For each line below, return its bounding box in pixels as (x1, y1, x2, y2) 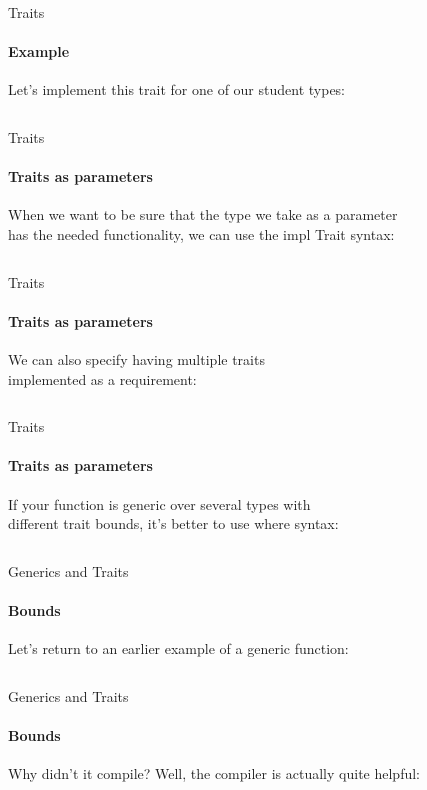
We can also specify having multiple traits (8, 348, 265, 369)
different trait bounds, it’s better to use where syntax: (8, 513, 339, 534)
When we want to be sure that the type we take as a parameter (8, 204, 398, 225)
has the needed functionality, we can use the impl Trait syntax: (8, 223, 395, 244)
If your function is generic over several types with (8, 493, 311, 514)
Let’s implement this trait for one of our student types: (8, 79, 346, 100)
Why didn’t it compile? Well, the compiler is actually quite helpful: (8, 763, 420, 784)
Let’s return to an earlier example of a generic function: (8, 638, 349, 659)
